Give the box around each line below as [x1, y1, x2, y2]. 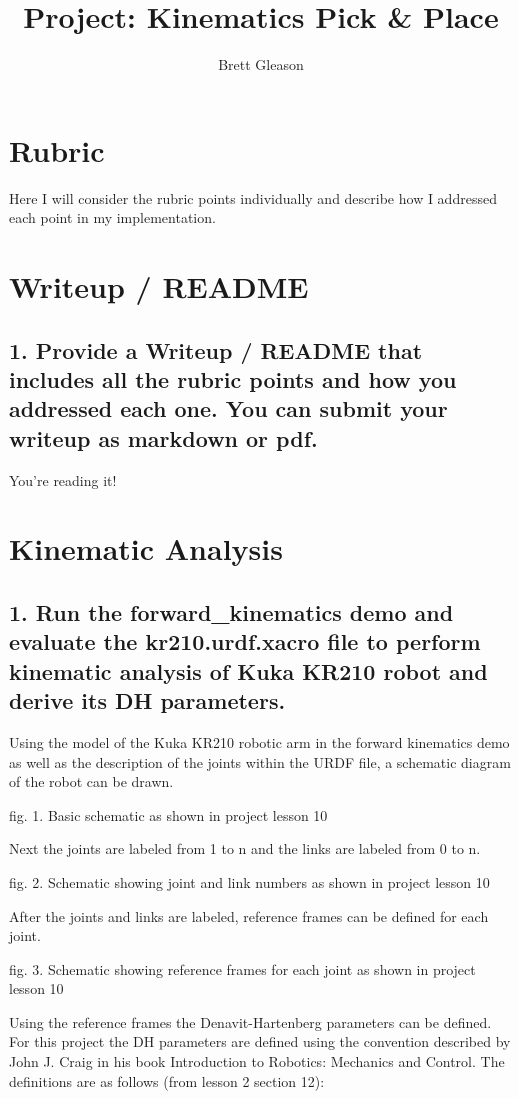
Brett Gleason [218, 54, 304, 75]
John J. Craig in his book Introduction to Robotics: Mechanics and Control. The [9, 1051, 505, 1072]
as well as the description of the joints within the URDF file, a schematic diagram [9, 751, 511, 772]
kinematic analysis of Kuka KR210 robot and [9, 655, 488, 686]
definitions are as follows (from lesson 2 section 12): [9, 1070, 325, 1091]
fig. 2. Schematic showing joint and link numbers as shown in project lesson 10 [9, 871, 490, 892]
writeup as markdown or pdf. [9, 422, 318, 453]
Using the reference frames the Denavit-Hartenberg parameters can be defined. [9, 1011, 492, 1032]
